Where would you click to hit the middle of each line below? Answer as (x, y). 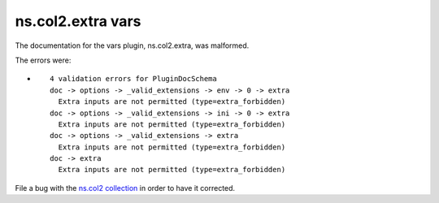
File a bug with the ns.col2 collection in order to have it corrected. (125, 188)
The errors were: (43, 60)
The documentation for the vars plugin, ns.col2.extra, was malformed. (132, 45)
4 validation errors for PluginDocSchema (133, 79)
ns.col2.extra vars (78, 21)
